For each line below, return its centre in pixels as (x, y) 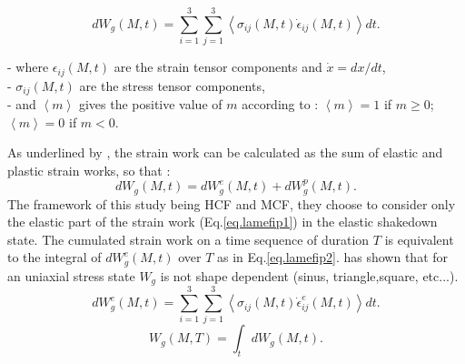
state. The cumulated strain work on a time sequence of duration (188, 239)
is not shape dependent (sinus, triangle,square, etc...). (309, 275)
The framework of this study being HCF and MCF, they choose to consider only (232, 203)
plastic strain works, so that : (89, 170)
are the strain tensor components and (218, 67)
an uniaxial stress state (71, 275)
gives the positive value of (150, 104)
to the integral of (54, 257)
